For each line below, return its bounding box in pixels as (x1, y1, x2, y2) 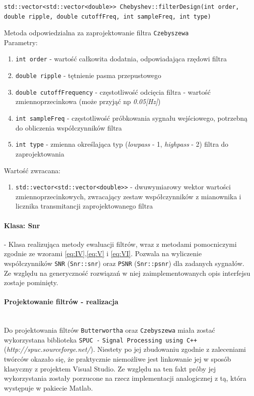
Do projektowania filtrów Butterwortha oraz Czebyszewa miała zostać (4, 325, 215, 335)
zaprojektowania (15, 148, 65, 158)
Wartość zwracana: (4, 165, 61, 175)
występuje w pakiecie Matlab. (4, 382, 93, 393)
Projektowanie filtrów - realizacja (4, 296, 119, 307)
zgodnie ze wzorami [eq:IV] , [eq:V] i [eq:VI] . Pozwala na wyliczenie (4, 248, 202, 259)
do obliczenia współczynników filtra (15, 122, 122, 132)
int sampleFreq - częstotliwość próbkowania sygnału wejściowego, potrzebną (15, 113, 248, 123)
